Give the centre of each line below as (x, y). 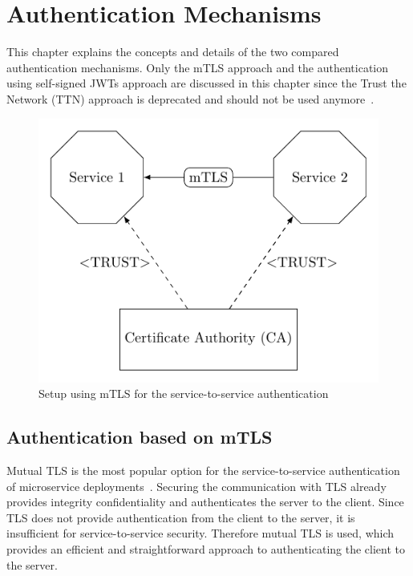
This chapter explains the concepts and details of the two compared (173, 52)
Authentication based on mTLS (140, 437)
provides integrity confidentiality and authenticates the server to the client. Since (205, 502)
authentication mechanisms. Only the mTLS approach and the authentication (198, 67)
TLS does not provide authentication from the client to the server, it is (181, 517)
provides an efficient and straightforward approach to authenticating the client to (206, 548)
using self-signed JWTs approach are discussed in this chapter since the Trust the (206, 83)
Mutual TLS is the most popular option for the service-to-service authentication (203, 470)
